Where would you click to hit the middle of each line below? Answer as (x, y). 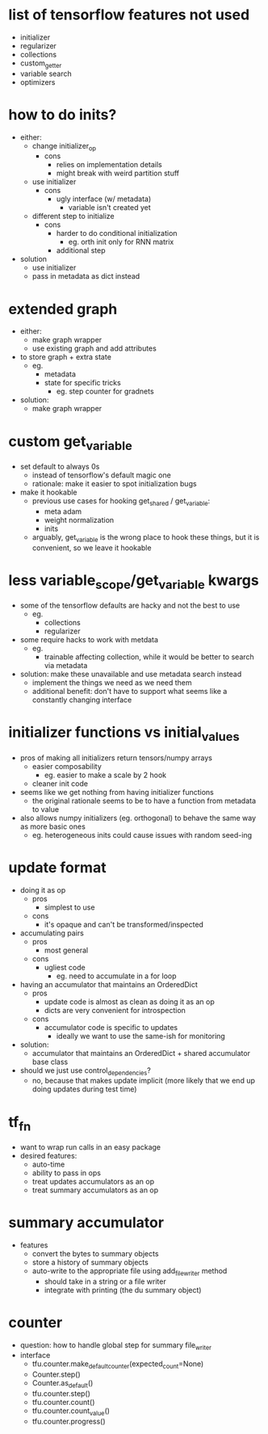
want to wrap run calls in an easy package (90, 1147)
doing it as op (43, 889)
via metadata (66, 666)
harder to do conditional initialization (117, 233)
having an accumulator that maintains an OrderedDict (109, 984)
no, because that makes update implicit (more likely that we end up (144, 1081)
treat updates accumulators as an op (93, 1181)
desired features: (48, 1155)
